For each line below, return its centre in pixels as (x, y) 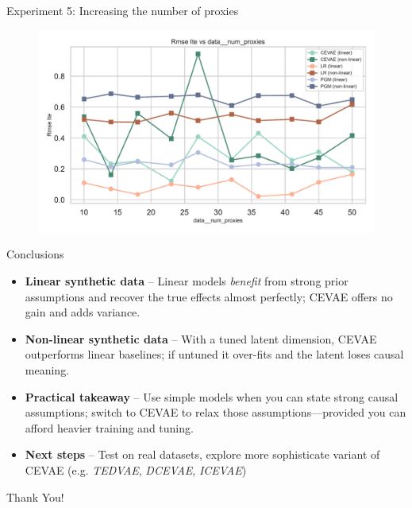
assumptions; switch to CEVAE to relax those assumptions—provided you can (216, 412)
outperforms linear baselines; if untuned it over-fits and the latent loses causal (214, 354)
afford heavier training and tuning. (109, 427)
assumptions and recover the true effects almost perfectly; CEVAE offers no (209, 296)
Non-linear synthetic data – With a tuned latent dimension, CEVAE (201, 338)
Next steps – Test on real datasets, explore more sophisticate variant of (202, 454)
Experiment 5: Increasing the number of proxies (123, 10)
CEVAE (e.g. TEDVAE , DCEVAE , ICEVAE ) (136, 469)
